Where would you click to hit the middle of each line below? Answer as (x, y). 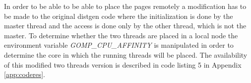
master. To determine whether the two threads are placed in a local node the (121, 35)
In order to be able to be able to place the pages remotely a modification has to (125, 6)
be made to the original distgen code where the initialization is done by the (119, 16)
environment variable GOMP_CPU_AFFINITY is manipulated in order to (119, 45)
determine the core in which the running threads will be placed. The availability (126, 54)
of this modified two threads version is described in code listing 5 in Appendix (123, 64)
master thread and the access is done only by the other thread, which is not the (125, 26)
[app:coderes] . (25, 74)
